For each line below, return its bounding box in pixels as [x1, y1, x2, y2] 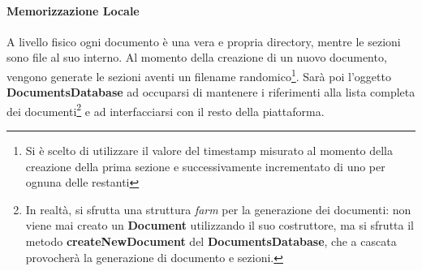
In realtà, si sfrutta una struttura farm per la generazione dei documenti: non [25, 200, 411, 217]
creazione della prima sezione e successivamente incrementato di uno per [25, 157, 385, 174]
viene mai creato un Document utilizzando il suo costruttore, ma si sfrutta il [25, 217, 414, 234]
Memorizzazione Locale [6, 2, 140, 19]
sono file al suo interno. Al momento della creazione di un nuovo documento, [6, 49, 387, 66]
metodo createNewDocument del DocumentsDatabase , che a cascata [25, 233, 397, 250]
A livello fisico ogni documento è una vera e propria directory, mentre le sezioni [6, 32, 401, 49]
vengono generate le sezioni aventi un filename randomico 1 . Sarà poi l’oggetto [6, 65, 391, 84]
